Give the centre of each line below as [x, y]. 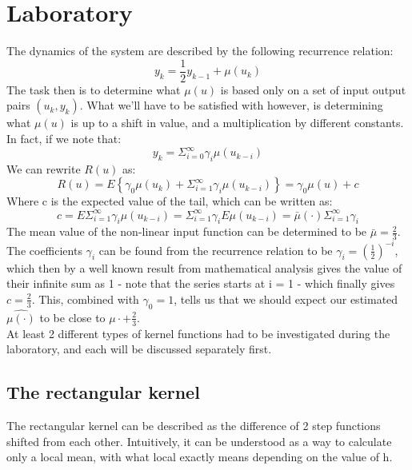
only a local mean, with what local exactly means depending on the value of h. [200, 457]
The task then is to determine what [94, 89]
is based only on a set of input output [313, 89]
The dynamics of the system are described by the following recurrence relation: [200, 51]
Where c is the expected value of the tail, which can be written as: [170, 201]
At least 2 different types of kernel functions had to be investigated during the [198, 333]
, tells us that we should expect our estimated [286, 299]
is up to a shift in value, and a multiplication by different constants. [237, 123]
